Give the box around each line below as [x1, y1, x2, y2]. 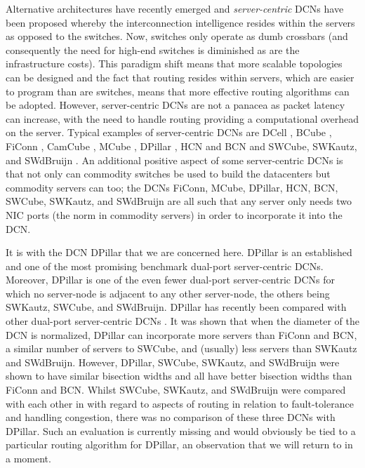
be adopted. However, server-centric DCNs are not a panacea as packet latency [6, 98, 345, 112]
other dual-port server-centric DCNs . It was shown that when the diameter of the [6, 314, 359, 328]
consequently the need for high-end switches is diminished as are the [6, 42, 300, 57]
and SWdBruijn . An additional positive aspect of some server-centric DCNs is [6, 152, 343, 167]
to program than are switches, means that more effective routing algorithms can [6, 83, 350, 98]
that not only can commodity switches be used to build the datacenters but [6, 166, 331, 181]
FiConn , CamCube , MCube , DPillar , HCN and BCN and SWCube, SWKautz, [6, 138, 357, 153]
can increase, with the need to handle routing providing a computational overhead [6, 111, 359, 126]
